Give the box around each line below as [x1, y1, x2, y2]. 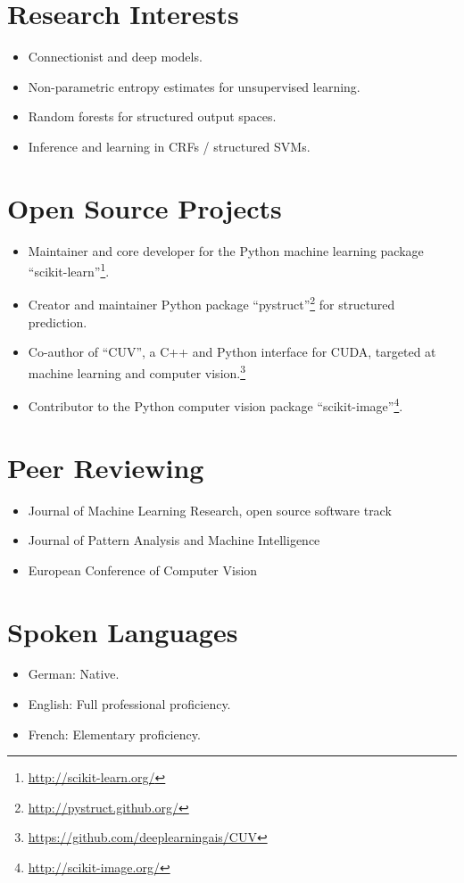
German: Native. [28, 664, 120, 683]
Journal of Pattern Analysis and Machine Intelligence [28, 531, 320, 549]
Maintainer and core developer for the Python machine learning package [28, 241, 424, 260]
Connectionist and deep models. [28, 47, 203, 66]
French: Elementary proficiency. [28, 724, 201, 743]
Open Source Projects [7, 189, 282, 226]
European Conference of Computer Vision [28, 560, 258, 579]
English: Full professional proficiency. [28, 695, 231, 714]
